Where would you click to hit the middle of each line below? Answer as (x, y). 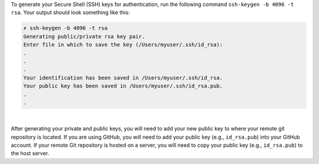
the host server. (30, 153)
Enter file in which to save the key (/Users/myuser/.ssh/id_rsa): (123, 45)
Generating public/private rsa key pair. (84, 36)
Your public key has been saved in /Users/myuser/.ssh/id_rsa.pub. (123, 86)
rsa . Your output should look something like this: (70, 12)
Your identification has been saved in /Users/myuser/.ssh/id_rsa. (123, 78)
